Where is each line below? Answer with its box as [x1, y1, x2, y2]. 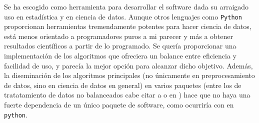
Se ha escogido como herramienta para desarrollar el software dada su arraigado [4, 1, 249, 11]
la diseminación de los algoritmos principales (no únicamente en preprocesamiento [4, 70, 255, 80]
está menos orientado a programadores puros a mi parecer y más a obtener [4, 30, 233, 41]
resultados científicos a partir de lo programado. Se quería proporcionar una [4, 40, 236, 51]
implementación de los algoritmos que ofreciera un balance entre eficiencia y [4, 50, 236, 61]
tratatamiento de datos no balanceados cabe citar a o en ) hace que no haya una [4, 89, 250, 100]
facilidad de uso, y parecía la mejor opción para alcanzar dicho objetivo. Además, [4, 60, 253, 70]
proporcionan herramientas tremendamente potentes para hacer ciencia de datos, [4, 21, 251, 31]
